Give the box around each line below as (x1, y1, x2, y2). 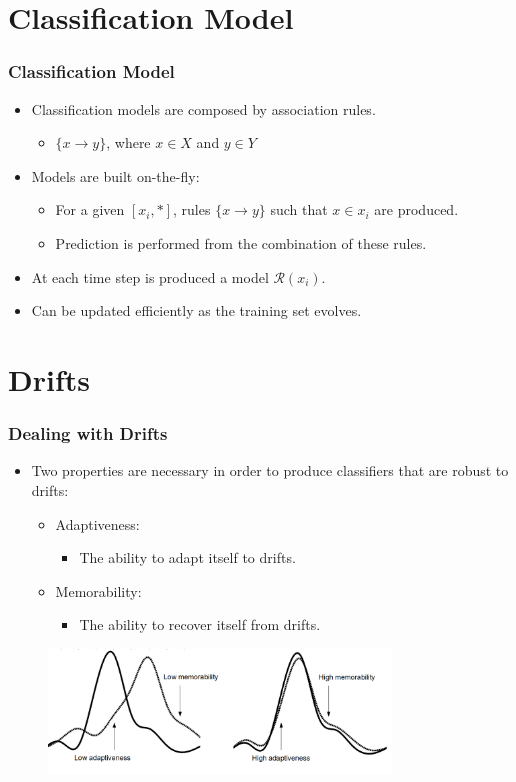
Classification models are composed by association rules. (31, 98, 376, 119)
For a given (55, 199, 125, 220)
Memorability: (55, 580, 142, 601)
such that (270, 199, 328, 220)
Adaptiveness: (55, 513, 140, 534)
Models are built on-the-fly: (31, 165, 200, 186)
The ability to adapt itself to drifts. (79, 547, 296, 568)
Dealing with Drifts (8, 421, 168, 446)
